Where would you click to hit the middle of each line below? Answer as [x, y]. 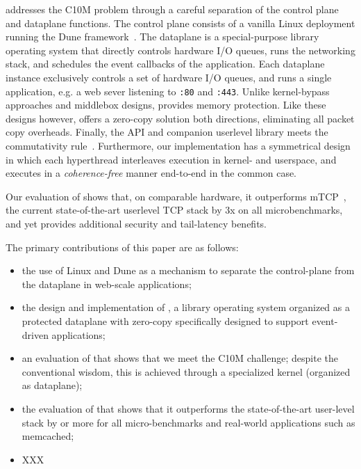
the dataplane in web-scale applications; [107, 284]
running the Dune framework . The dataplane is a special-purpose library [162, 37]
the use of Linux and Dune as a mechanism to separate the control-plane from [188, 270]
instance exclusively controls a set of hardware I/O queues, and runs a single [169, 77]
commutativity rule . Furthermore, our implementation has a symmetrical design [178, 145]
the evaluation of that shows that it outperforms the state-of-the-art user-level [188, 408]
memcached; [48, 436]
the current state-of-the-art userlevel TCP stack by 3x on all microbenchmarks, [174, 210]
